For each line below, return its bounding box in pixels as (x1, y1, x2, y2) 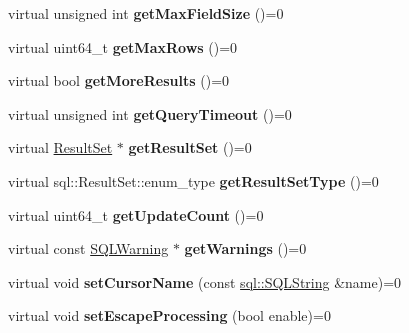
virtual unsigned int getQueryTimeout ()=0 (8, 103, 292, 124)
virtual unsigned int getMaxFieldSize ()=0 (8, 3, 284, 23)
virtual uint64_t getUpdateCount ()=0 (8, 204, 264, 225)
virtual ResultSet (8, 137, 113, 158)
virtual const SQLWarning (8, 238, 169, 259)
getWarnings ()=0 (184, 238, 307, 259)
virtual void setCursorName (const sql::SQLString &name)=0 (8, 271, 402, 292)
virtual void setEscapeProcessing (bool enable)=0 (8, 305, 331, 326)
